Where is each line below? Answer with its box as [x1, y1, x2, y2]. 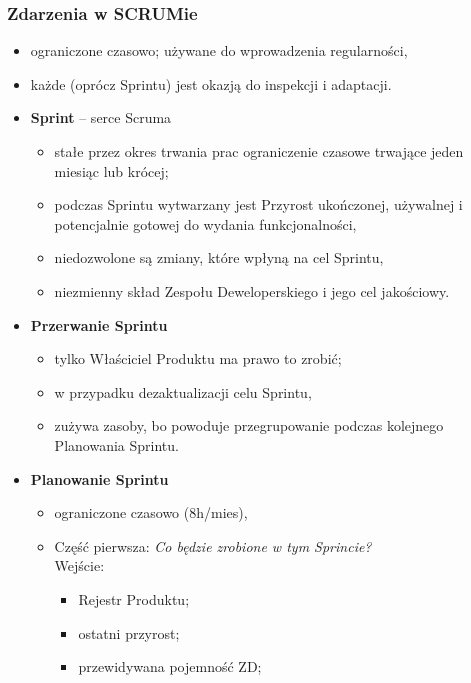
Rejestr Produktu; [78, 588, 190, 609]
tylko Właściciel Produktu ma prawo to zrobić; [54, 348, 342, 369]
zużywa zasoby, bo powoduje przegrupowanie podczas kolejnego [54, 415, 444, 436]
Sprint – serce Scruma [30, 107, 172, 128]
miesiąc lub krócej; [54, 160, 169, 181]
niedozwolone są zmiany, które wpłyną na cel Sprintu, [54, 247, 384, 268]
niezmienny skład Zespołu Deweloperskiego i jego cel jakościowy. [54, 280, 450, 301]
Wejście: [54, 555, 105, 576]
